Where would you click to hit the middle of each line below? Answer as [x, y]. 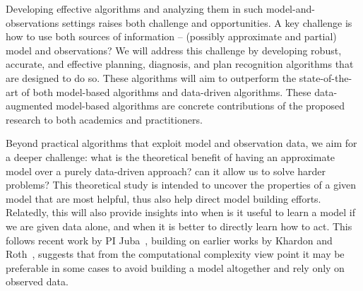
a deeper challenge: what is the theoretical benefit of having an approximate [171, 156]
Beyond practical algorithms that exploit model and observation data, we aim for [181, 143]
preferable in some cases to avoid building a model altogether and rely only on [175, 267]
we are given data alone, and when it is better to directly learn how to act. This [179, 226]
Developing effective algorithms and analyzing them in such [135, 8]
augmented [29, 106]
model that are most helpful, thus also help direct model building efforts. [163, 198]
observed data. [37, 281]
